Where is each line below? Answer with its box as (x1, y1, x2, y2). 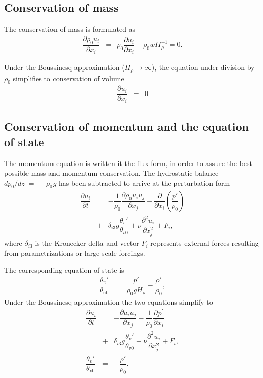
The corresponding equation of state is (4, 265, 124, 275)
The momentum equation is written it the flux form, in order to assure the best (4, 157, 252, 168)
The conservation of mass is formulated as (4, 23, 136, 34)
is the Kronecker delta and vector (35, 238, 139, 248)
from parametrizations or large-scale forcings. (4, 247, 145, 258)
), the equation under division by (151, 62, 255, 73)
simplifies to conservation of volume (13, 73, 124, 83)
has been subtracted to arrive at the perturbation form (59, 177, 230, 188)
